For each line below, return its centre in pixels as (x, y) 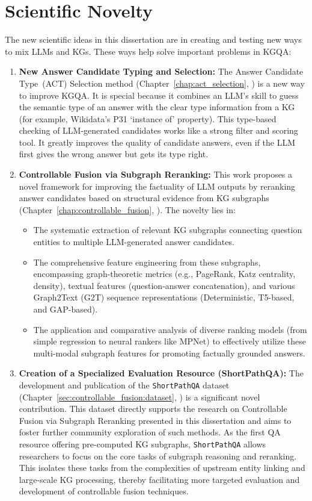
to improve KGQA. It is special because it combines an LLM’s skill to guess (159, 95)
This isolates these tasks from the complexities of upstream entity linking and (162, 468)
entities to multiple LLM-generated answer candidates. (134, 242)
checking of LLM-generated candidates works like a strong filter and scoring (158, 130)
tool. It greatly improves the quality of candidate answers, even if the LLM (157, 142)
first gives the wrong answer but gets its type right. (114, 154)
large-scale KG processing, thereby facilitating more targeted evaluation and (159, 479)
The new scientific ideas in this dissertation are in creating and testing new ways (153, 39)
